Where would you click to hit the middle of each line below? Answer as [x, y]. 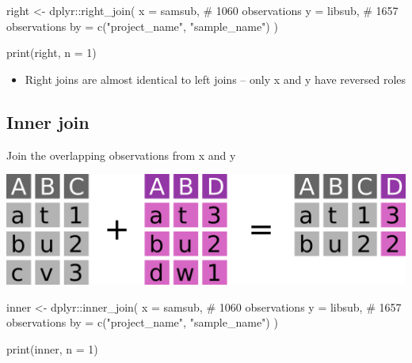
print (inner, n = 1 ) [52, 348]
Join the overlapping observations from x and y [121, 155]
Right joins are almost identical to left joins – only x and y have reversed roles [216, 79]
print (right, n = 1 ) [51, 53]
